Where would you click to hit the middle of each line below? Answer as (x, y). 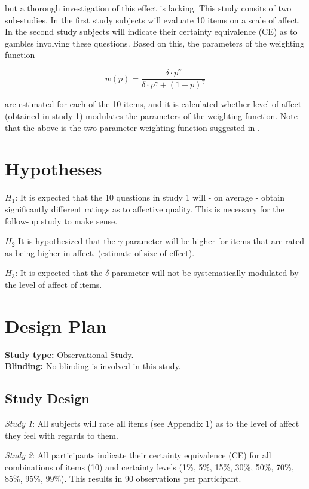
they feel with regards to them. (62, 435)
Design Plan (56, 325)
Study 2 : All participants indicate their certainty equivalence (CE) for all (138, 455)
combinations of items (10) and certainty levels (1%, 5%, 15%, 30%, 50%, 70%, (149, 467)
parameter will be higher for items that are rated (215, 241)
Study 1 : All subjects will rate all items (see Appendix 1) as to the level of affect (152, 423)
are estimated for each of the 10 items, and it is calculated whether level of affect (153, 104)
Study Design (47, 398)
